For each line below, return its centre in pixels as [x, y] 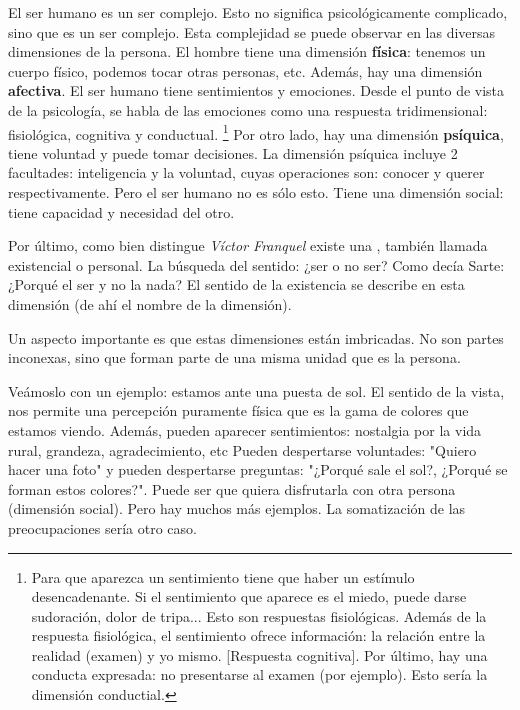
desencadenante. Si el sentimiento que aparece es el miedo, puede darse [249, 596]
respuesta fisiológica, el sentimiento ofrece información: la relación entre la [258, 635]
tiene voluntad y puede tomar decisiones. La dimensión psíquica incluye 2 [233, 152]
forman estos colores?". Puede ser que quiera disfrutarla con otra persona [232, 488]
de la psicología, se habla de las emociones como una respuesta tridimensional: [248, 109]
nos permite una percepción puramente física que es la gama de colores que [238, 410]
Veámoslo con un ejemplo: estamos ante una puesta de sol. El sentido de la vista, [256, 390]
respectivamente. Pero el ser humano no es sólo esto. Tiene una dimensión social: [256, 192]
